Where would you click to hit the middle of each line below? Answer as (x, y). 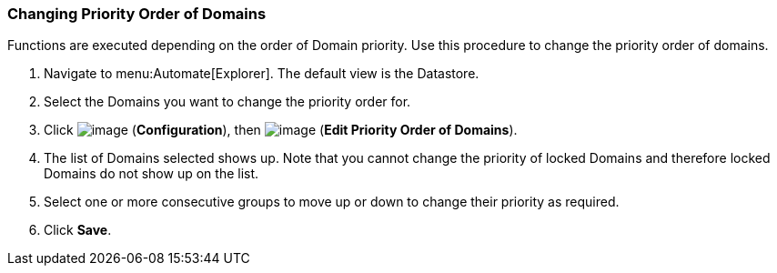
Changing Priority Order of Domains (137, 14)
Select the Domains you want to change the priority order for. (227, 102)
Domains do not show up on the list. (151, 174)
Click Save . (78, 230)
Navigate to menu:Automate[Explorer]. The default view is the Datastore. (262, 74)
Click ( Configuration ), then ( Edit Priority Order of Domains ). (281, 130)
